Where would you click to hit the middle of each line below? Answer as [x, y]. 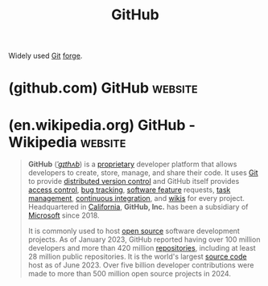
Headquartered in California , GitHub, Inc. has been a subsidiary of [138, 207]
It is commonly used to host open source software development [134, 231]
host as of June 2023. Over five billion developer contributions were [141, 265]
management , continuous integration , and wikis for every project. [136, 198]
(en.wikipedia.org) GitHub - [102, 125]
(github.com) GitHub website [103, 88]
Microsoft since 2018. [64, 215]
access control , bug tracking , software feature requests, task [129, 190]
